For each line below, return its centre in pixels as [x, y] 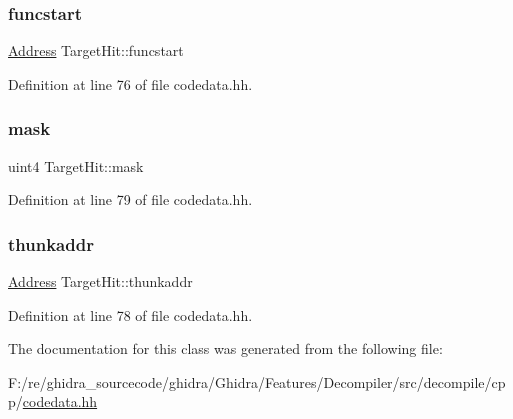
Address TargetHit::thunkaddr [100, 281]
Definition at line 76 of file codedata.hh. [130, 83]
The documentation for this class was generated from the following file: [225, 348]
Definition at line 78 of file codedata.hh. [130, 314]
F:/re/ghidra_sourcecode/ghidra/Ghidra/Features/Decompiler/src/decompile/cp [257, 381]
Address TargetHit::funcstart [96, 50]
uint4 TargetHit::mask [76, 165]
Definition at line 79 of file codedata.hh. [130, 199]
